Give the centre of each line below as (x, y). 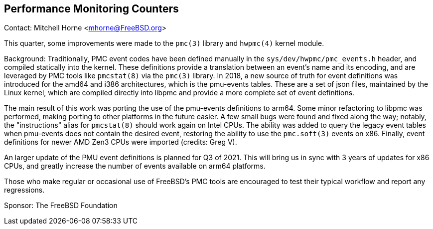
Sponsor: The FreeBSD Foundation (61, 206)
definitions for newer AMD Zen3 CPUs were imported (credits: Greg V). (121, 142)
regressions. (24, 190)
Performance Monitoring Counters (91, 9)
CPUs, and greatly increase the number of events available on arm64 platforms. (135, 166)
